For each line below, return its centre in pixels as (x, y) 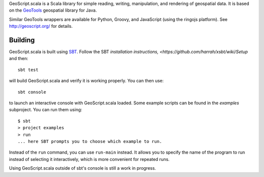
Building (22, 40)
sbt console (32, 92)
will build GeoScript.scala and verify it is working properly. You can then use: (86, 81)
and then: (19, 59)
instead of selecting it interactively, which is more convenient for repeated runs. (89, 159)
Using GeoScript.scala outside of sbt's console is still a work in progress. (83, 168)
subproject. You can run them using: (46, 110)
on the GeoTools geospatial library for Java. (53, 10)
